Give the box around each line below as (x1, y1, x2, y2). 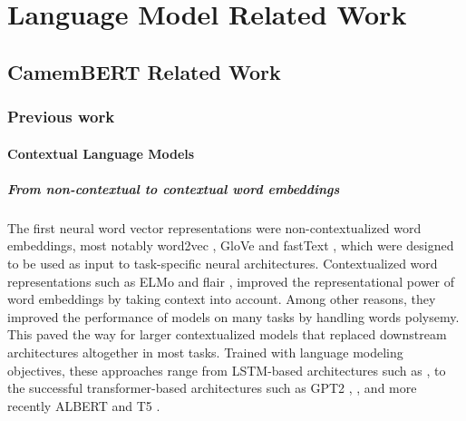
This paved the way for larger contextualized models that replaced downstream (7, 325, 447, 344)
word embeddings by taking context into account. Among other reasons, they (7, 289, 436, 308)
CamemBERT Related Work (7, 57, 281, 85)
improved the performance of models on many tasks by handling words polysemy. (7, 307, 460, 326)
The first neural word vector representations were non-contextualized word (7, 218, 422, 237)
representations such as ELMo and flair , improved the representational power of (7, 271, 455, 290)
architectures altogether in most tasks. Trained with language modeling (7, 342, 403, 361)
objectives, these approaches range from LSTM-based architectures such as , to (7, 360, 446, 379)
